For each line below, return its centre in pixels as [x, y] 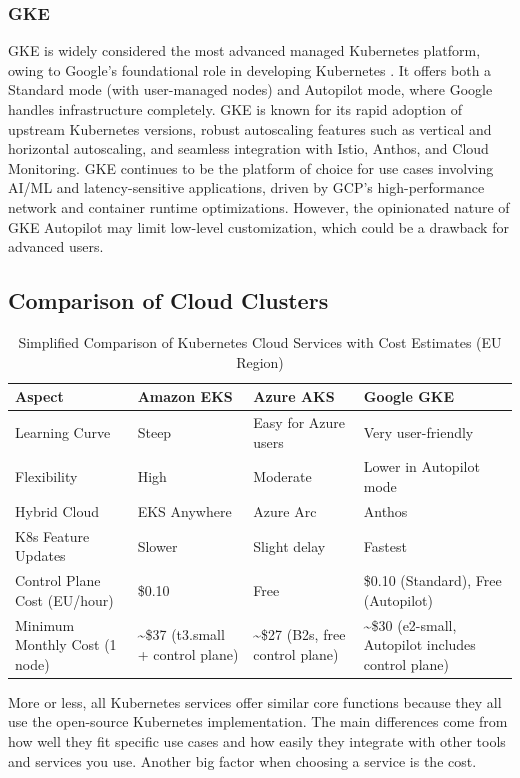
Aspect [39, 396]
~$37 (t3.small [181, 634]
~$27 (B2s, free [299, 634]
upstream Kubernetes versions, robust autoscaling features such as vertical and [250, 128]
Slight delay [289, 545]
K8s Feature [52, 535]
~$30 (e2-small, [410, 624]
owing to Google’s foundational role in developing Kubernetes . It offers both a [250, 69]
